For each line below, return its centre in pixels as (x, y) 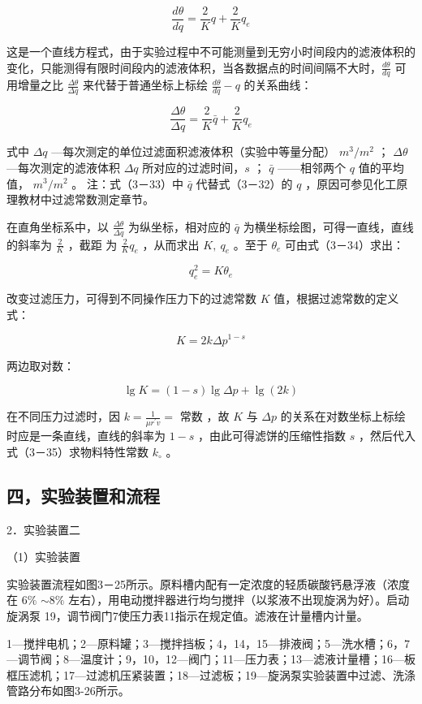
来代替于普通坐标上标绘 (146, 85)
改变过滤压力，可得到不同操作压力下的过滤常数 (131, 298)
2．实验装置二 (43, 529)
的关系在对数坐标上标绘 (343, 416)
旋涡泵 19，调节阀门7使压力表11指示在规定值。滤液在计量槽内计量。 (187, 616)
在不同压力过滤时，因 (63, 416)
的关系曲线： (278, 85)
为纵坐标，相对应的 (180, 226)
